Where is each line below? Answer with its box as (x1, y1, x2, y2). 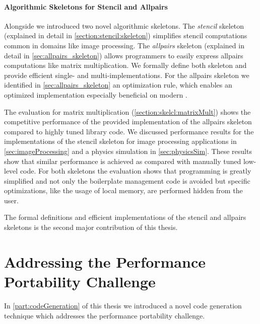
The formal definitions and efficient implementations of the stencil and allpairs (4, 212, 246, 222)
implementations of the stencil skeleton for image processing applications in (4, 136, 237, 146)
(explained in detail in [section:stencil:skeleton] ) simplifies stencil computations (4, 30, 247, 41)
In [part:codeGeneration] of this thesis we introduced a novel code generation (4, 300, 242, 310)
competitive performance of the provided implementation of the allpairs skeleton (4, 116, 252, 127)
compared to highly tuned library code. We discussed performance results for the (4, 126, 254, 136)
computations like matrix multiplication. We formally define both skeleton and (4, 60, 247, 70)
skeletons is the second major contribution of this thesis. (4, 222, 178, 232)
